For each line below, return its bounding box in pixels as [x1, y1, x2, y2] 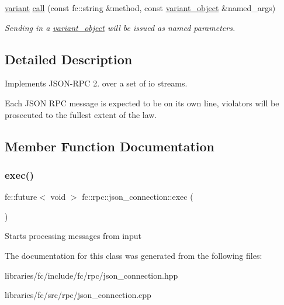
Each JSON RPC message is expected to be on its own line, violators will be [5, 96, 279, 109]
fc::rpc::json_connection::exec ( [82, 190, 193, 203]
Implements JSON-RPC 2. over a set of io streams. [5, 77, 188, 89]
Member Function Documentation [5, 137, 215, 155]
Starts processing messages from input [5, 230, 141, 242]
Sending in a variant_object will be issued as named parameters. [5, 21, 235, 33]
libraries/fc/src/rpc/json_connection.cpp [5, 289, 151, 301]
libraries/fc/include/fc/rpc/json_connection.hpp [5, 269, 178, 281]
